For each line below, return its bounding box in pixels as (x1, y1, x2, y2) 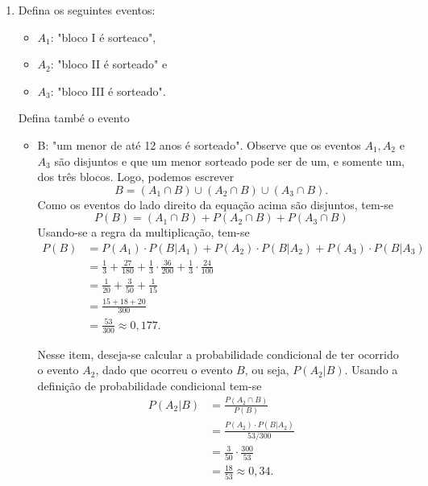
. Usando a (344, 361, 398, 378)
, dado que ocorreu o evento (95, 361, 233, 378)
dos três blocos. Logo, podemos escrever (37, 168, 235, 185)
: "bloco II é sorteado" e (50, 56, 168, 72)
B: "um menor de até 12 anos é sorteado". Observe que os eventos (37, 136, 361, 153)
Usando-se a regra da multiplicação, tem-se (37, 224, 250, 241)
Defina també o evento (18, 109, 130, 126)
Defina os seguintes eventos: (18, 2, 156, 18)
